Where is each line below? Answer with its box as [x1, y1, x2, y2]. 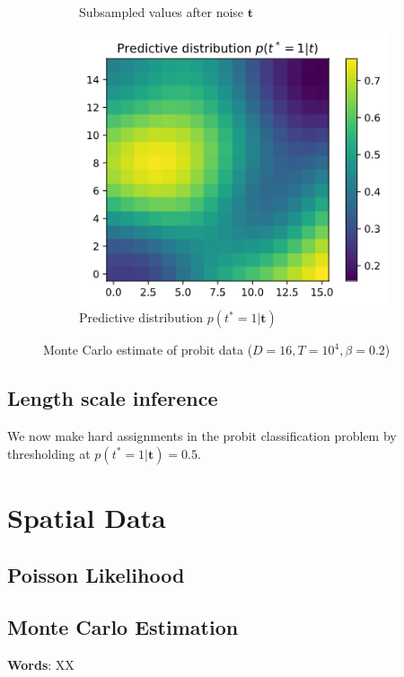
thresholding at [7, 444, 91, 462]
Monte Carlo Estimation [7, 613, 239, 641]
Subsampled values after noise [79, 3, 244, 21]
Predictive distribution [79, 308, 204, 327]
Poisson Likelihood [7, 560, 185, 588]
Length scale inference [7, 384, 218, 412]
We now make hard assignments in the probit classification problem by [7, 426, 397, 445]
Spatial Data [7, 498, 166, 535]
